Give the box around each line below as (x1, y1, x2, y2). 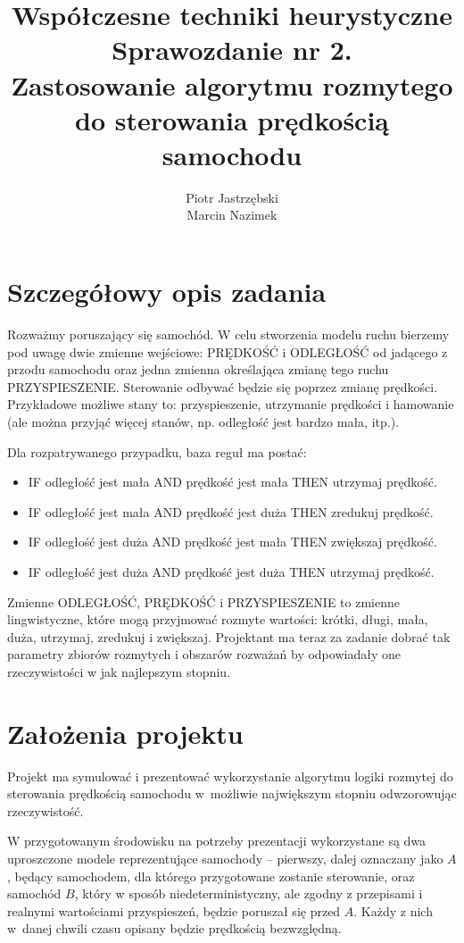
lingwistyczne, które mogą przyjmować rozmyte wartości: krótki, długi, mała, (7, 610, 428, 629)
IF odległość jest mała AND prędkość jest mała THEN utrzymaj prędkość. (28, 472, 437, 491)
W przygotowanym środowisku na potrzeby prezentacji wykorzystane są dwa (7, 831, 427, 850)
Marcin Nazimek (186, 205, 278, 224)
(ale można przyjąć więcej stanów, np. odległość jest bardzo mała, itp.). (7, 412, 400, 430)
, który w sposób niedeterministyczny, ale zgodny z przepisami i (74, 884, 423, 903)
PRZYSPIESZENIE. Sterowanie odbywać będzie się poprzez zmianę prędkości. (7, 377, 438, 396)
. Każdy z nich (353, 901, 433, 920)
